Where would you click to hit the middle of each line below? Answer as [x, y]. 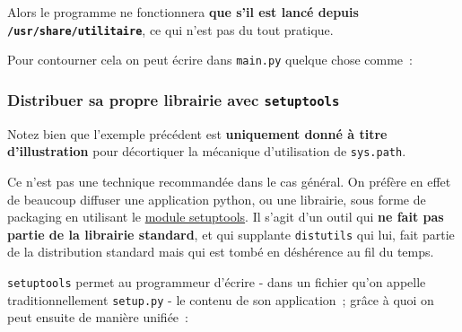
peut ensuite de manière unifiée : [98, 317]
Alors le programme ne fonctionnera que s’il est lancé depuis [183, 12]
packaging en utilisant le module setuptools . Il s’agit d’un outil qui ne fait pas [226, 217]
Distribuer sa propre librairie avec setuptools [174, 99]
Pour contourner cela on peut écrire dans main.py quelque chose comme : [210, 60]
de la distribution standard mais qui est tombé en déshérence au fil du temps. [221, 252]
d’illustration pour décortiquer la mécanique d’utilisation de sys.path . [207, 151]
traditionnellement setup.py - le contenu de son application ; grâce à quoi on [221, 299]
